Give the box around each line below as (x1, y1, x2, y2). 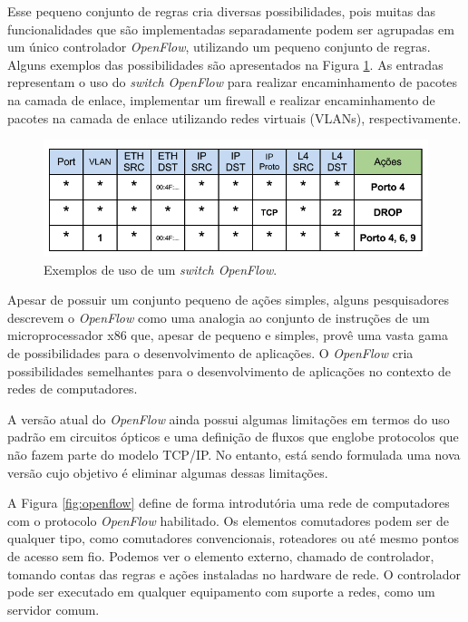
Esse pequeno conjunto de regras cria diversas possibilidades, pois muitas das (7, 2, 436, 20)
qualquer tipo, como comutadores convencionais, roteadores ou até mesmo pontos (7, 529, 459, 548)
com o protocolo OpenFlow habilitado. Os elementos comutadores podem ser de (7, 510, 449, 530)
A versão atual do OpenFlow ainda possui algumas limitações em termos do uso (7, 409, 450, 428)
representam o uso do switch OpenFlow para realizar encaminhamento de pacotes (7, 73, 458, 92)
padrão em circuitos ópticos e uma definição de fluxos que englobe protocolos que (7, 427, 459, 446)
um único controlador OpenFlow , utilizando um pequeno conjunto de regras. (7, 37, 431, 56)
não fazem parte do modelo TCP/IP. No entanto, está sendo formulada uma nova (7, 444, 461, 463)
